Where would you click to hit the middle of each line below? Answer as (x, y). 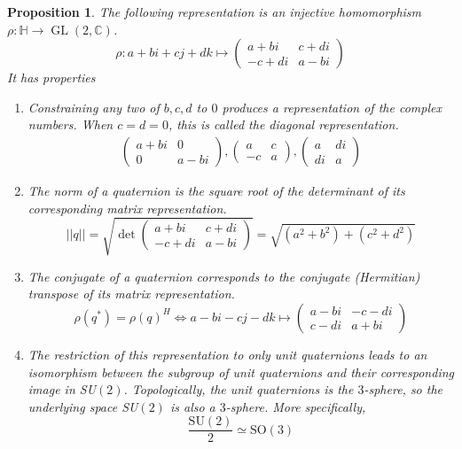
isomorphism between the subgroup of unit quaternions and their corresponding (241, 372)
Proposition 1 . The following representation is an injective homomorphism (215, 12)
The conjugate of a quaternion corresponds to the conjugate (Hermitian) (224, 276)
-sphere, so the (403, 389)
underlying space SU (83, 406)
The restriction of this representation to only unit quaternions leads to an (227, 354)
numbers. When (70, 124)
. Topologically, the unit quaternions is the (239, 389)
